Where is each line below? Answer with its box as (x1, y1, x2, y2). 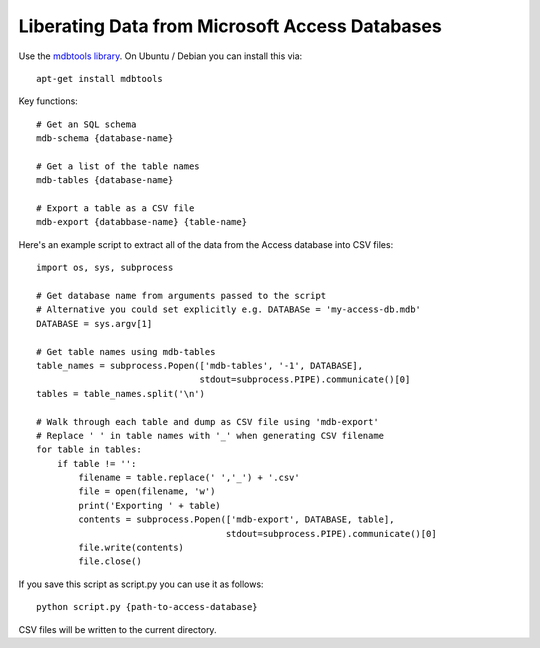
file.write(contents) (78, 542, 185, 554)
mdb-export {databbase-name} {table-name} (36, 216, 248, 228)
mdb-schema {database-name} (36, 133, 174, 144)
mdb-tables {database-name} (36, 175, 174, 186)
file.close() (78, 556, 142, 567)
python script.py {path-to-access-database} (36, 601, 259, 613)
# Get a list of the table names (36, 160, 200, 172)
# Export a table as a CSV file (36, 203, 195, 214)
